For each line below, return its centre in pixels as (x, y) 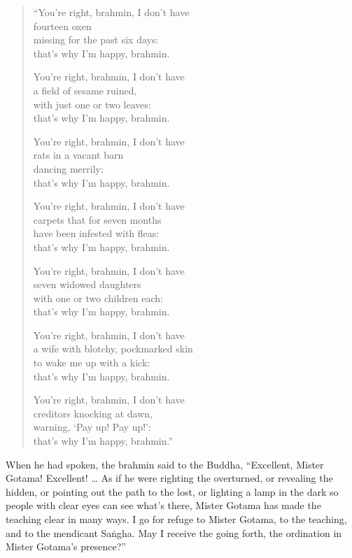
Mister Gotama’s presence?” (66, 546)
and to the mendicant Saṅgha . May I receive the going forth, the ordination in (174, 532)
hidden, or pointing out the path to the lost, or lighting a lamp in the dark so (172, 491)
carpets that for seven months (97, 219)
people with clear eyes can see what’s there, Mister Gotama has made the (163, 505)
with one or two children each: (98, 298)
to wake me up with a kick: (92, 363)
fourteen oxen (62, 26)
